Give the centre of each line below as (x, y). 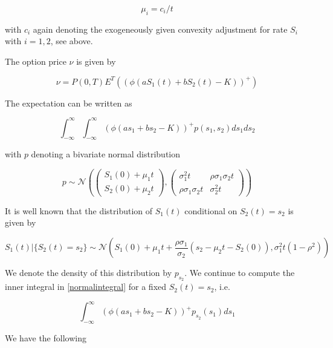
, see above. (72, 41)
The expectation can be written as (69, 103)
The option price (36, 61)
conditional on (211, 210)
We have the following (46, 338)
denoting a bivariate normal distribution (106, 154)
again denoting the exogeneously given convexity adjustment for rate (160, 29)
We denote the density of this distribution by (89, 273)
